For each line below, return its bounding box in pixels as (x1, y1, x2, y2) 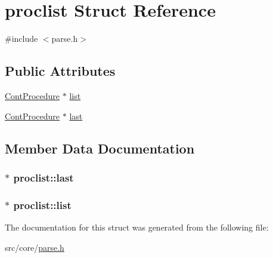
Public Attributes (5, 62, 116, 80)
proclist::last (13, 170, 74, 185)
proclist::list (13, 197, 72, 212)
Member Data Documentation (5, 139, 195, 157)
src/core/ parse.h (5, 241, 64, 253)
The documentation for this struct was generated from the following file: (5, 220, 269, 233)
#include (5, 32, 38, 45)
